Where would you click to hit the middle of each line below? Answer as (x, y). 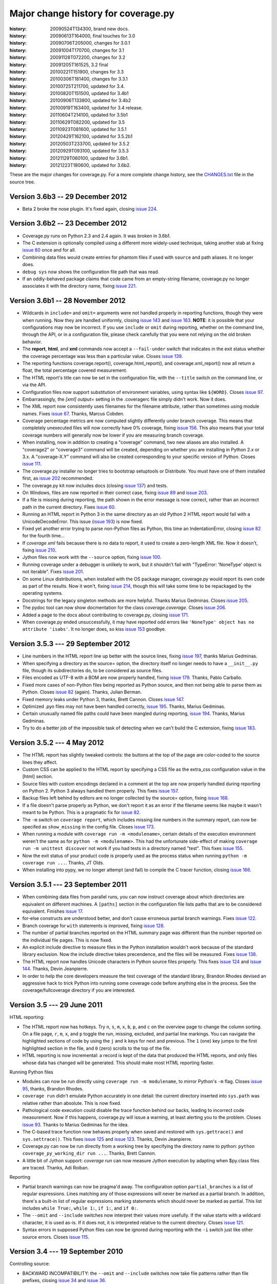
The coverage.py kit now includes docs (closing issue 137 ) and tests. (95, 485)
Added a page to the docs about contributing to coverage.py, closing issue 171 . (106, 615)
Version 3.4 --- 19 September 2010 (66, 1251)
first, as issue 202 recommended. (58, 478)
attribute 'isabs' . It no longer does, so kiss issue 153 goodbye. (94, 629)
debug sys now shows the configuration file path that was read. (91, 272)
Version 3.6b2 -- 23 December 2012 (68, 223)
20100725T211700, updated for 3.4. (87, 86)
